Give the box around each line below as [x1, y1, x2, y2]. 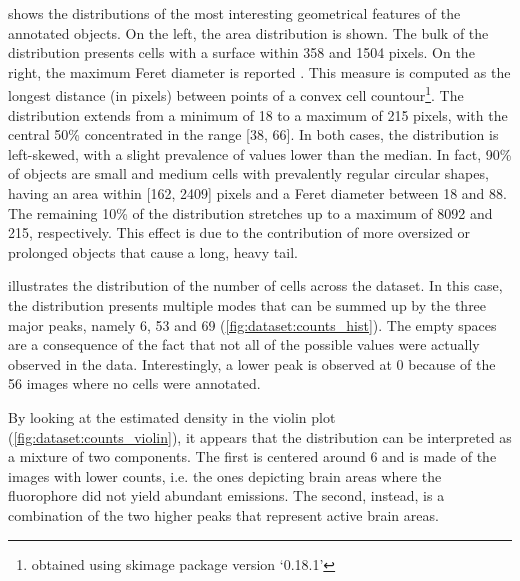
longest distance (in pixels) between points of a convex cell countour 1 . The [8, 82, 464, 106]
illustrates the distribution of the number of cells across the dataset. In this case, [8, 275, 503, 296]
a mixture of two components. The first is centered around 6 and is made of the [8, 446, 497, 467]
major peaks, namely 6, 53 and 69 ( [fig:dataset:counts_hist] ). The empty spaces [8, 314, 497, 335]
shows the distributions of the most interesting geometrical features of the [8, 3, 461, 23]
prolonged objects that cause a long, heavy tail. [8, 241, 298, 262]
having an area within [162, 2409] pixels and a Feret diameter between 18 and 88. [8, 183, 507, 203]
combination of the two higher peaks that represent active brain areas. [8, 504, 439, 525]
